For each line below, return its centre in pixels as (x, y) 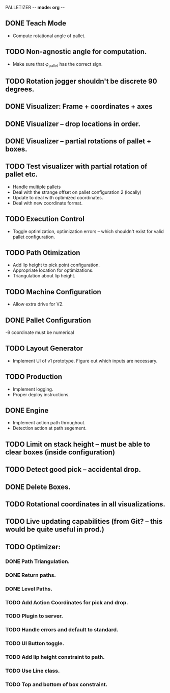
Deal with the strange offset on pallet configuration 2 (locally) (77, 192)
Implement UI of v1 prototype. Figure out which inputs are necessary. (85, 361)
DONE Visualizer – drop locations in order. (73, 124)
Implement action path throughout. (49, 423)
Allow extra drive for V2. (38, 304)
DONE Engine (27, 411)
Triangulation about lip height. (44, 276)
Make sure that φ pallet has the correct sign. (58, 65)
